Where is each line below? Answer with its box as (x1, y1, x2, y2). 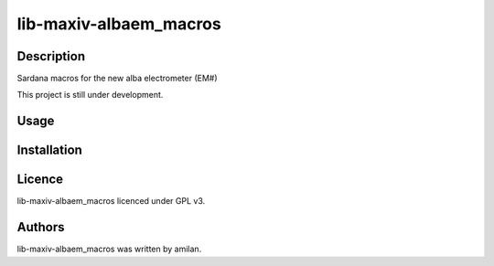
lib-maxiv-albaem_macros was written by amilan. (16, 243, 202, 255)
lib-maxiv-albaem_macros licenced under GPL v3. (16, 196, 206, 207)
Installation (16, 143, 82, 158)
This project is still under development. (16, 90, 164, 101)
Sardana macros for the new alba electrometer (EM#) (16, 73, 219, 84)
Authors (16, 219, 65, 235)
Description (16, 48, 86, 64)
